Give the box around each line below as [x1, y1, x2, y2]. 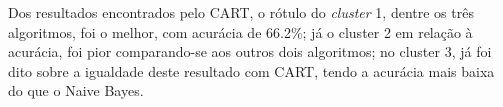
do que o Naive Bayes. [8, 80, 144, 101]
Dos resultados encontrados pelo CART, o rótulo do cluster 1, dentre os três [8, 2, 474, 22]
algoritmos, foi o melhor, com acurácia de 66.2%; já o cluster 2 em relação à [8, 21, 473, 42]
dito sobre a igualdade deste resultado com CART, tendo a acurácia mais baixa [8, 60, 495, 81]
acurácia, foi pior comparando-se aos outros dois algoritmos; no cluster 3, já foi [8, 41, 492, 62]
